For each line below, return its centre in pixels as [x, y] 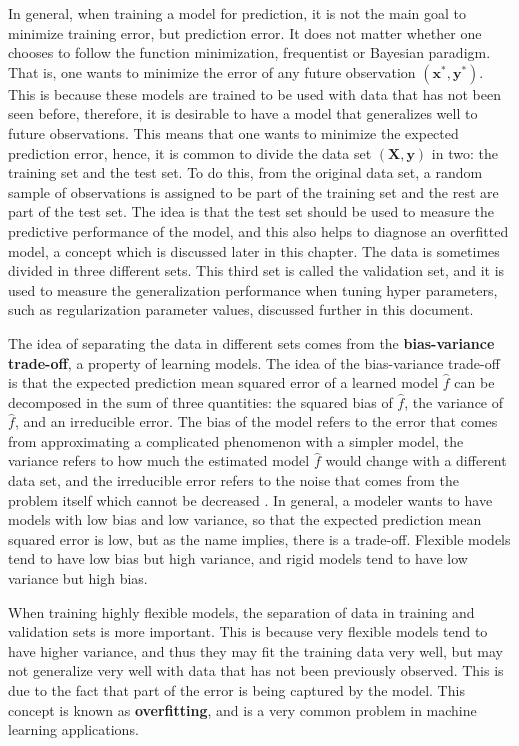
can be [474, 382]
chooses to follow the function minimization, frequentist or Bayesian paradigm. [249, 52]
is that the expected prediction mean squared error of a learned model [223, 382]
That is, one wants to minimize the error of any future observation [212, 71]
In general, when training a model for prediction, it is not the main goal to [237, 13]
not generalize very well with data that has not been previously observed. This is [256, 670]
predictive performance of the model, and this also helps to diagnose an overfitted [258, 230]
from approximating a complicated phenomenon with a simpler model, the [236, 440]
